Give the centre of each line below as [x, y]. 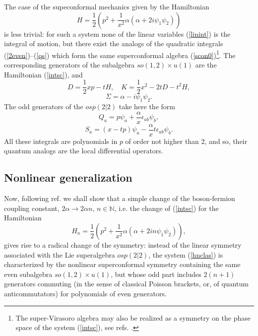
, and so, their [226, 141]
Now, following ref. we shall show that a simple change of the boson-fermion [120, 198]
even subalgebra [28, 274]
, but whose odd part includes [156, 274]
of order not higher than [162, 141]
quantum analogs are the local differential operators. [84, 151]
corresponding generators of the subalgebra [69, 65]
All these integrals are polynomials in [61, 141]
